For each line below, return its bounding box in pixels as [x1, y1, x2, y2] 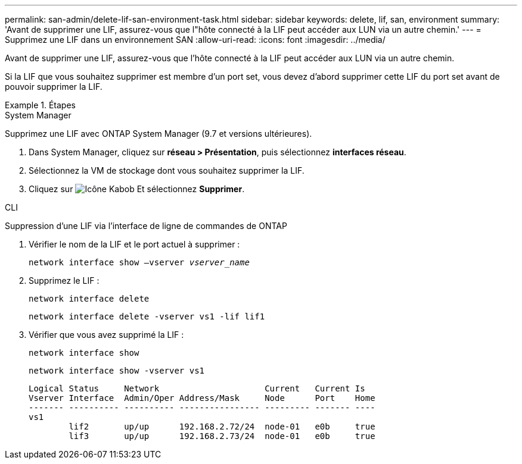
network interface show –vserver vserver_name [29, 258, 250, 267]
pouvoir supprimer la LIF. [5, 81, 102, 92]
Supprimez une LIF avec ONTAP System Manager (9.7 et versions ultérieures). [5, 128, 312, 139]
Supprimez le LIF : [29, 275, 100, 286]
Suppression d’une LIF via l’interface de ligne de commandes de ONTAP [5, 221, 287, 231]
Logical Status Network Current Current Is [29, 384, 365, 393]
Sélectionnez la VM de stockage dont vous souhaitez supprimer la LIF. [29, 165, 304, 175]
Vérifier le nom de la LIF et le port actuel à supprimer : [29, 239, 240, 249]
